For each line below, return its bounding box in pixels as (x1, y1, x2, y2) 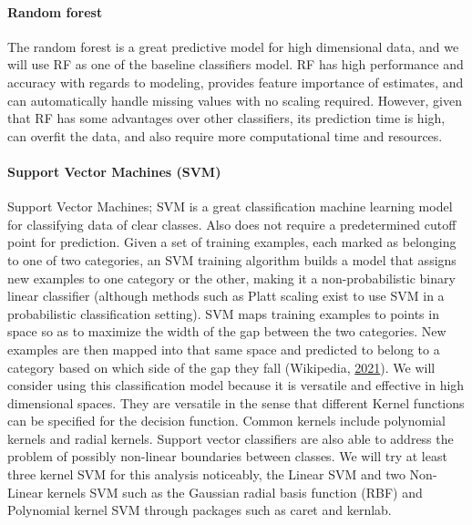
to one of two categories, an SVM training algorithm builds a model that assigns (7, 250, 457, 269)
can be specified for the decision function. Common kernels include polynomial (7, 411, 446, 430)
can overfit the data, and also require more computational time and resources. (7, 126, 443, 145)
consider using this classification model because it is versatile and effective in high (7, 376, 465, 395)
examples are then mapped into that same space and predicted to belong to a (7, 339, 440, 358)
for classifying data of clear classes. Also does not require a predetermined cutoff (7, 214, 457, 233)
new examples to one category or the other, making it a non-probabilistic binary (7, 268, 456, 287)
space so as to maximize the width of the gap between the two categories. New (7, 322, 446, 341)
